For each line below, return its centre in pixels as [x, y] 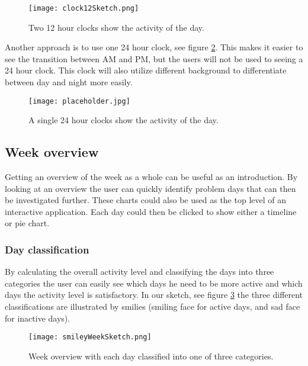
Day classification [47, 249]
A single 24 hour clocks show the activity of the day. [123, 120]
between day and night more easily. [69, 82]
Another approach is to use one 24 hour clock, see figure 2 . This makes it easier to [154, 47]
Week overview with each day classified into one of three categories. [151, 356]
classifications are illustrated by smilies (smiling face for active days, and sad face [153, 306]
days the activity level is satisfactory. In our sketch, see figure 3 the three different [154, 295]
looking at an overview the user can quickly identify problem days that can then [150, 188]
